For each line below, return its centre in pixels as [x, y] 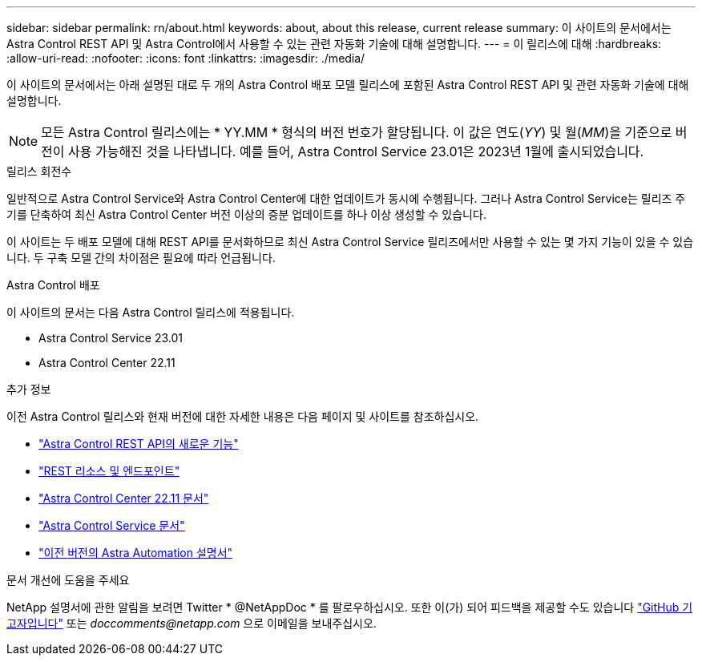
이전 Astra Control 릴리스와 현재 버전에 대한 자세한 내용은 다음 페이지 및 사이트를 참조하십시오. [243, 416]
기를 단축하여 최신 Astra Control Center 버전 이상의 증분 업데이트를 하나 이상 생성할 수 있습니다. [246, 214]
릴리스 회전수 [39, 171]
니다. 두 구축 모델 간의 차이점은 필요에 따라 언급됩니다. [141, 258]
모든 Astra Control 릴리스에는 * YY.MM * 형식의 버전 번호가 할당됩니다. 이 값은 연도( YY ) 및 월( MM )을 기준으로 [357, 132]
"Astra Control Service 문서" [112, 525]
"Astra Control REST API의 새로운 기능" [139, 444]
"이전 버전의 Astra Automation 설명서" [136, 553]
